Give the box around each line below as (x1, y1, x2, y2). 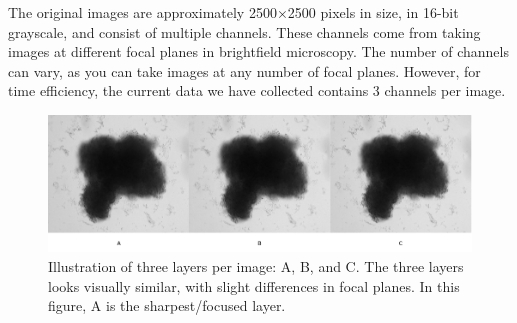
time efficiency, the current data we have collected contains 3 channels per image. (8, 80, 506, 101)
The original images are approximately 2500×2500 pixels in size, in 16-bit (8, 2, 459, 22)
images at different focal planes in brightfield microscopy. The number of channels (8, 41, 509, 62)
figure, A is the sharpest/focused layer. (48, 295, 286, 316)
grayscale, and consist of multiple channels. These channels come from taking (8, 21, 481, 42)
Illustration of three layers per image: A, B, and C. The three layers (48, 256, 464, 277)
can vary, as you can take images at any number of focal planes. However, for (8, 60, 481, 81)
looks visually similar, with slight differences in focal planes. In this (48, 275, 460, 296)
